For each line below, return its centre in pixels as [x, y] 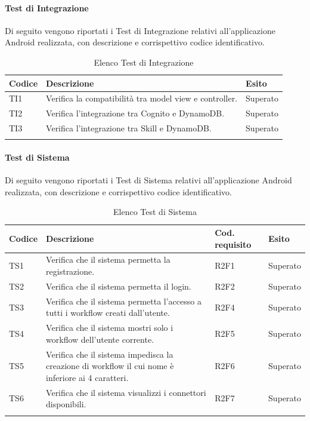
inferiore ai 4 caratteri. [87, 377]
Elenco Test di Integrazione [144, 62]
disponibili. [66, 404]
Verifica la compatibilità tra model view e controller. [142, 98]
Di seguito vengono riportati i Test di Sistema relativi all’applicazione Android [148, 180]
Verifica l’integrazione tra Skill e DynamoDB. [129, 128]
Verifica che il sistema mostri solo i [110, 328]
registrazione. [70, 271]
